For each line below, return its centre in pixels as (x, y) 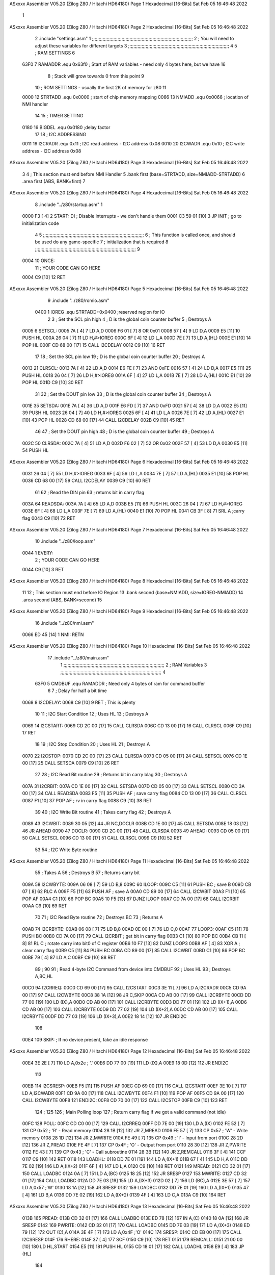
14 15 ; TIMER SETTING (59, 116)
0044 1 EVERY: (38, 553)
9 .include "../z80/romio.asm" (78, 300)
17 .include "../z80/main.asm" (78, 657)
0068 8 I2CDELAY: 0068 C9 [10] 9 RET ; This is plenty (79, 702)
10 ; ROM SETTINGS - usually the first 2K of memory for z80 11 (101, 88)
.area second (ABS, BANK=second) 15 (62, 600)
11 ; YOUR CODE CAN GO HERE (68, 268)
